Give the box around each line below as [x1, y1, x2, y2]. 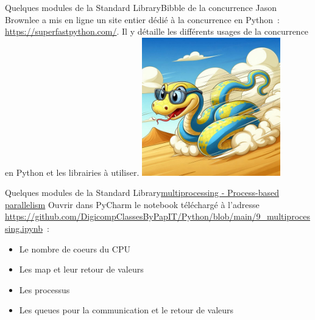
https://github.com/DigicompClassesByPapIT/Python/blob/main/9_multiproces [5, 210, 310, 223]
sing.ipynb [5, 221, 43, 234]
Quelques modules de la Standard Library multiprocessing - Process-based [5, 186, 279, 199]
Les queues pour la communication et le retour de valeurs [19, 304, 234, 316]
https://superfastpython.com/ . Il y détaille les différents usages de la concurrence [5, 25, 309, 38]
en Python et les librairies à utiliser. [5, 165, 140, 178]
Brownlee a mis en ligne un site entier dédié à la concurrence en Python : [5, 13, 280, 26]
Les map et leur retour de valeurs [19, 263, 144, 276]
